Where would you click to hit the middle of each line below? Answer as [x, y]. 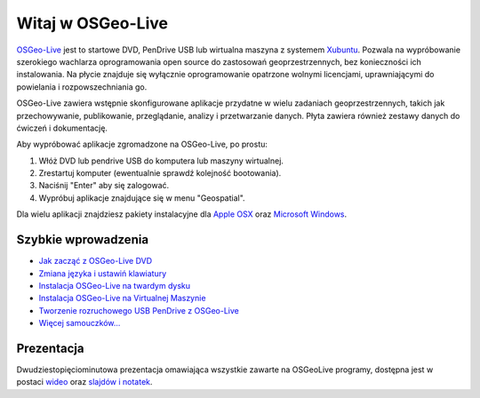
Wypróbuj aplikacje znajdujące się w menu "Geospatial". [142, 198]
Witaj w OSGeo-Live [92, 23]
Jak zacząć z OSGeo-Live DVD [96, 261]
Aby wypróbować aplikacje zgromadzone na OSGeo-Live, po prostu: [142, 144]
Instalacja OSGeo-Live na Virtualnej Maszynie [122, 298]
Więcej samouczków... [80, 323]
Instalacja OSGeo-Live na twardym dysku [115, 285]
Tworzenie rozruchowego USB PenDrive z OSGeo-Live [139, 310]
